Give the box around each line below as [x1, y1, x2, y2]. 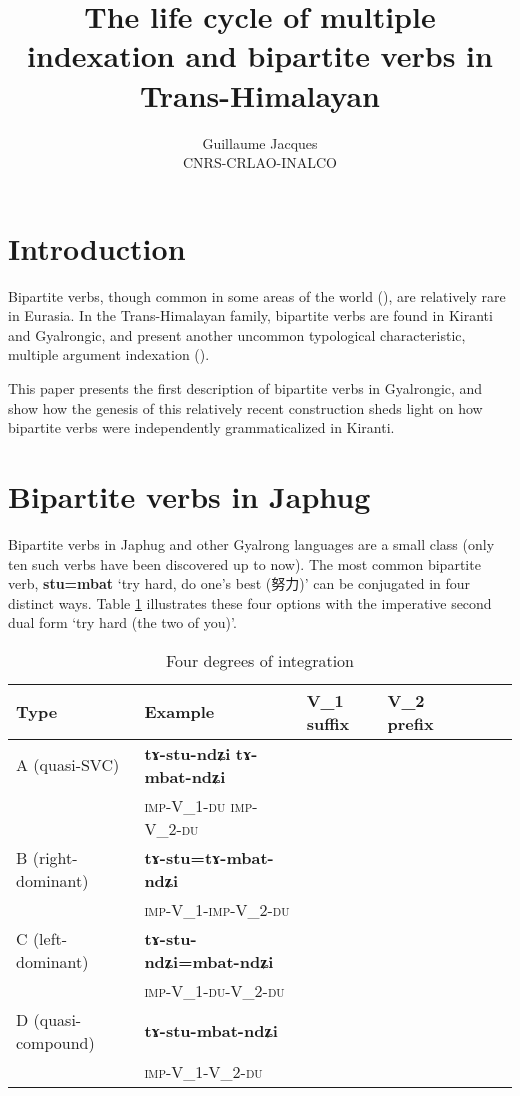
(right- [32, 845, 78, 869]
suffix [306, 711, 350, 735]
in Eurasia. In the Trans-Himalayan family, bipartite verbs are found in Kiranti [8, 305, 493, 326]
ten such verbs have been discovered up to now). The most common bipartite [8, 553, 481, 574]
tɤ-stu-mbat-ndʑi [144, 1019, 278, 1043]
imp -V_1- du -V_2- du [144, 978, 285, 1002]
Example [144, 700, 215, 724]
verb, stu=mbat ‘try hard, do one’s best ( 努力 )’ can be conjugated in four [8, 573, 471, 594]
